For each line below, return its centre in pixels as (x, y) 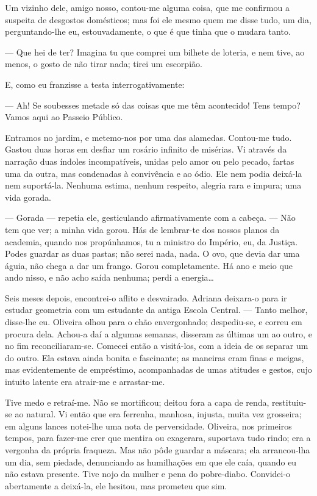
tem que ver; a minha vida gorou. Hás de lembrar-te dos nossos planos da (142, 229)
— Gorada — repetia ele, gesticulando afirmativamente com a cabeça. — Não (150, 217)
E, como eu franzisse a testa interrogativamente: (95, 84)
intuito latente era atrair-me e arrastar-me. (85, 382)
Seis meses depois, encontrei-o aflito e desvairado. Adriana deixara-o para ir (146, 297)
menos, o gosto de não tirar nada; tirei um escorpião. (104, 64)
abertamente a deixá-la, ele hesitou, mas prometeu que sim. (116, 485)
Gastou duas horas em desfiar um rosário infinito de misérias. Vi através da (146, 149)
